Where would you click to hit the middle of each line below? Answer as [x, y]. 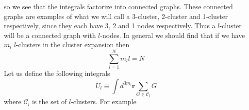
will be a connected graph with [50, 35]
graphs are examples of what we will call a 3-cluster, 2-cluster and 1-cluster [116, 16]
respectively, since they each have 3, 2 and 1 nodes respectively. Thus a [110, 26]
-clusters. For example [104, 101]
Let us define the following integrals [57, 73]
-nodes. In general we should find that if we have [173, 35]
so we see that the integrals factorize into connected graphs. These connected [118, 6]
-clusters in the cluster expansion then [73, 45]
